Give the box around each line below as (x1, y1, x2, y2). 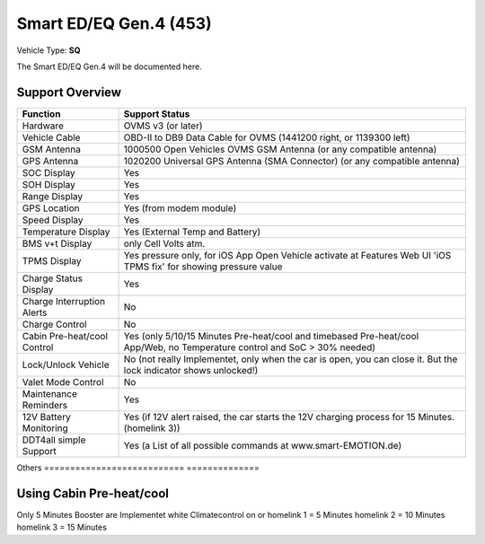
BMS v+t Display (22, 237, 93, 250)
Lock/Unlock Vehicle (22, 358, 110, 371)
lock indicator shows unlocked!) (123, 364, 259, 376)
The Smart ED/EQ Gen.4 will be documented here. (16, 61, 202, 72)
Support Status (123, 108, 190, 120)
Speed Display (22, 214, 84, 226)
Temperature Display (22, 225, 110, 238)
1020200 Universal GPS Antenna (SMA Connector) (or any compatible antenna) (123, 154, 460, 167)
